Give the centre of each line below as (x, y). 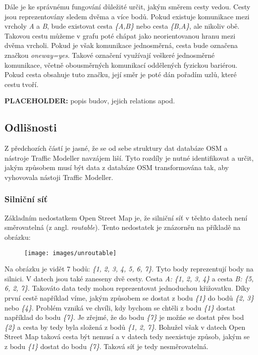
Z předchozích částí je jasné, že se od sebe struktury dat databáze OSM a (116, 148)
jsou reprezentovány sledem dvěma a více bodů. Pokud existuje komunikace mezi (127, 16)
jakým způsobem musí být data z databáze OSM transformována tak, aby (117, 167)
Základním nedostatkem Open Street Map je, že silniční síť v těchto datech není (126, 217)
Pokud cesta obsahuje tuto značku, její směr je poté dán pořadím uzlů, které (121, 74)
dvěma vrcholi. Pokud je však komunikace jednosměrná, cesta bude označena (121, 45)
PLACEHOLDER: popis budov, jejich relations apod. (90, 101)
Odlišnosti (31, 127)
